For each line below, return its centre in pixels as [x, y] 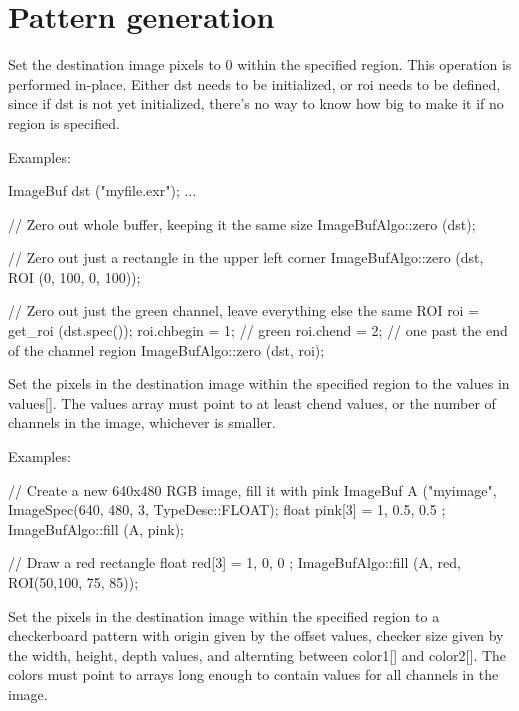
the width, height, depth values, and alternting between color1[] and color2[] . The [257, 654]
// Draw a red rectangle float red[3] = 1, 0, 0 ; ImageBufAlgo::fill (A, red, [234, 562]
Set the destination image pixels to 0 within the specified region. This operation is [260, 64]
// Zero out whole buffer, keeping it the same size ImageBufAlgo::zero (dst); [242, 223]
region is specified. [64, 122]
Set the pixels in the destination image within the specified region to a [224, 615]
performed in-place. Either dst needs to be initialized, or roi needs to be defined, [254, 83]
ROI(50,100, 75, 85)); [73, 582]
